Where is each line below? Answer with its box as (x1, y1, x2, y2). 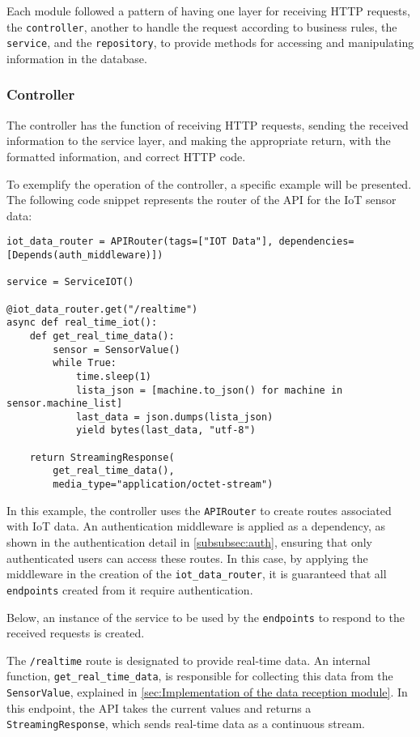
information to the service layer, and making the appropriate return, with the (6, 132, 391, 149)
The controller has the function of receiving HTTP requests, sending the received (6, 116, 409, 133)
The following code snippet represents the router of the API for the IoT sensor (6, 191, 397, 208)
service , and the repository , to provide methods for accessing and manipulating (6, 34, 414, 51)
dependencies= (278, 236, 354, 248)
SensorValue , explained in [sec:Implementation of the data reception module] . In (6, 684, 408, 701)
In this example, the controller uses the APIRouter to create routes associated (6, 501, 392, 518)
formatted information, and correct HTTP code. (6, 147, 246, 164)
